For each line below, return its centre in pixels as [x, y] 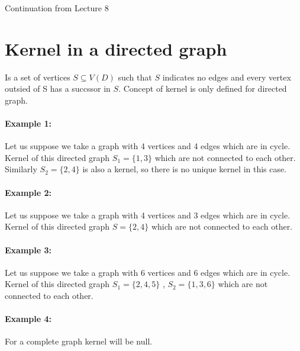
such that [135, 77]
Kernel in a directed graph [116, 48]
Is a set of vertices [38, 77]
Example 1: [28, 123]
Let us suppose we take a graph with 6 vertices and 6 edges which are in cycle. [148, 272]
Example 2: [28, 192]
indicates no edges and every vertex [227, 77]
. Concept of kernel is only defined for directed [203, 88]
